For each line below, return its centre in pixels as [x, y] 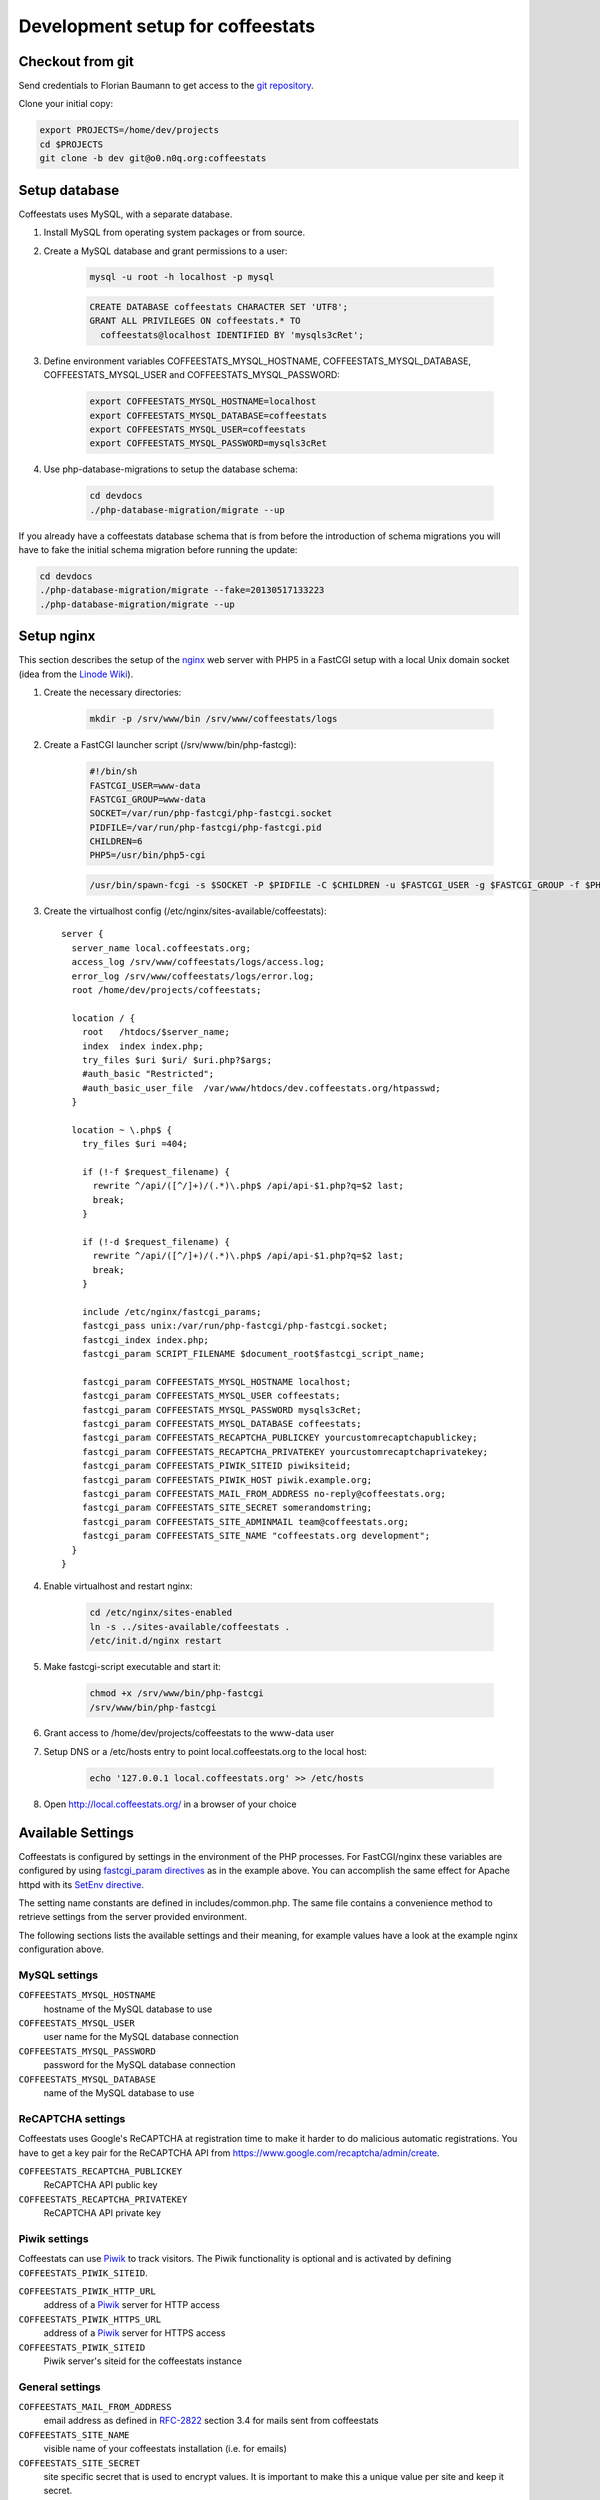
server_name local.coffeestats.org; [161, 948]
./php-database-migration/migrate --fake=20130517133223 [182, 590]
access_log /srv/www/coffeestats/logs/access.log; [198, 962]
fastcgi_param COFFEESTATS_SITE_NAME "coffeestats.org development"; [256, 1536]
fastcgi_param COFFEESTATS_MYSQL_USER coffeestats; [211, 1396]
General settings [60, 2387]
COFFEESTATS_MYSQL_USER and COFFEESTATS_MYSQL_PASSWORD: [191, 375]
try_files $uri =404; [135, 1144]
